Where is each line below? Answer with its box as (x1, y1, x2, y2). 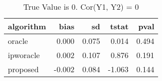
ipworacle (8, 49, 40, 61)
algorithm (8, 20, 46, 32)
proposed (8, 63, 39, 75)
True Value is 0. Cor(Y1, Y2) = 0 (23, 1, 139, 12)
